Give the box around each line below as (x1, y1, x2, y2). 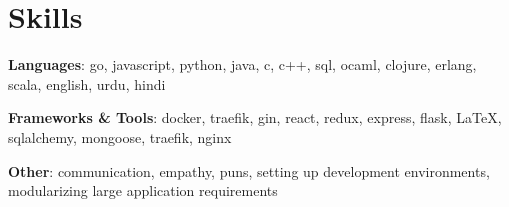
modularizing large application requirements (8, 180, 278, 201)
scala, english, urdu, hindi (8, 73, 166, 94)
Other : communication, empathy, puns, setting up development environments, (8, 160, 490, 181)
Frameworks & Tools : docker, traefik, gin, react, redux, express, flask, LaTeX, (8, 107, 502, 128)
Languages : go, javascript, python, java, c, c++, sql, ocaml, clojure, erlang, (8, 54, 477, 75)
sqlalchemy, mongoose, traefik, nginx (8, 126, 232, 147)
